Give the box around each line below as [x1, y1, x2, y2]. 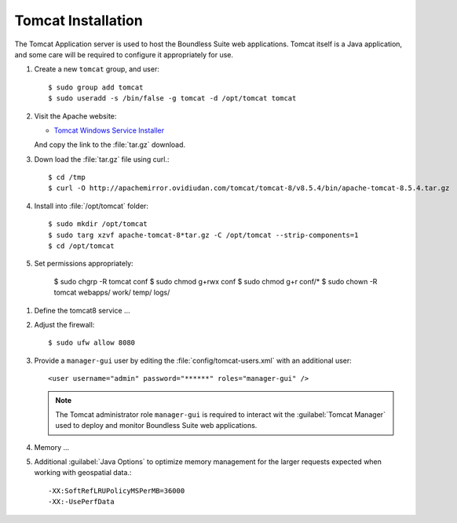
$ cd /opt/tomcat [48, 242, 115, 251]
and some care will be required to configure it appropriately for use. [14, 49, 234, 59]
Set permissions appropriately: [34, 259, 133, 269]
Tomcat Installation [14, 12, 143, 29]
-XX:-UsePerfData [48, 497, 115, 507]
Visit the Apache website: [34, 111, 117, 121]
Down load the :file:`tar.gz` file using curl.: [34, 154, 170, 164]
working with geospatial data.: [34, 468, 132, 477]
